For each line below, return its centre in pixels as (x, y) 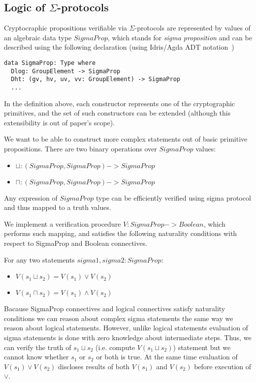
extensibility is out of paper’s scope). (60, 122)
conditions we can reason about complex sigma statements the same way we (119, 318)
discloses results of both (94, 366)
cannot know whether (36, 357)
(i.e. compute (115, 347)
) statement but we (202, 347)
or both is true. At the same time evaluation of (167, 357)
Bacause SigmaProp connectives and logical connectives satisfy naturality (115, 309)
